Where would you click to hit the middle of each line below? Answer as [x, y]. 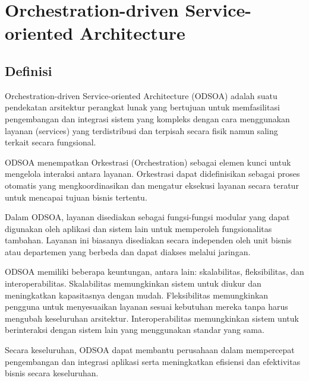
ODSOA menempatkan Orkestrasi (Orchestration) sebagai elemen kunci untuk [148, 162]
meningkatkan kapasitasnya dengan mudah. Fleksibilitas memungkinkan [137, 295]
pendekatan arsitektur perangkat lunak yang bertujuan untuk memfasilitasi [142, 107]
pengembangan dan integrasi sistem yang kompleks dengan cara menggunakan [147, 118]
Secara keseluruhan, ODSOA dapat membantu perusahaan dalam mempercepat [150, 350]
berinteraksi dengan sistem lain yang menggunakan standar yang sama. [135, 330]
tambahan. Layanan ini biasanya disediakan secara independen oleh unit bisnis [148, 240]
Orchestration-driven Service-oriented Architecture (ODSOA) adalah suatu [141, 95]
